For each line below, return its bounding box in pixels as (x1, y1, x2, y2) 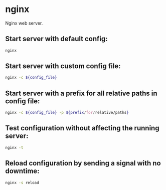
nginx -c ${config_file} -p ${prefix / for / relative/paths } (5, 110, 129, 115)
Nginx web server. (5, 20, 43, 26)
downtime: (5, 167, 40, 175)
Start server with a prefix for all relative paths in (5, 89, 157, 97)
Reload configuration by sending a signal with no (5, 159, 161, 167)
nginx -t (5, 145, 24, 150)
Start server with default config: (5, 35, 108, 43)
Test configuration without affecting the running (5, 124, 159, 132)
